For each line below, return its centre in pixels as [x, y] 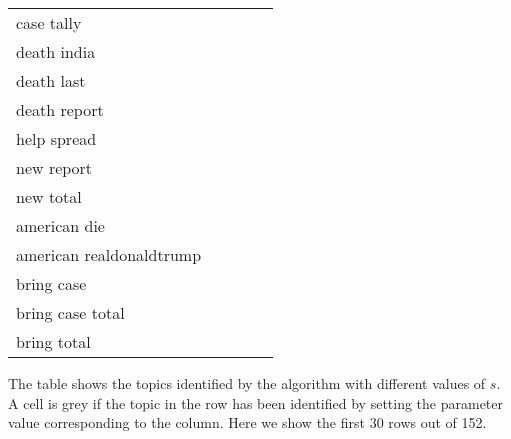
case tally [49, 22]
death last [51, 80]
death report [60, 109]
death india [56, 51]
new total [49, 196]
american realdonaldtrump [109, 254]
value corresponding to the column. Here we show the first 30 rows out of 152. [247, 422]
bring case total [70, 312]
